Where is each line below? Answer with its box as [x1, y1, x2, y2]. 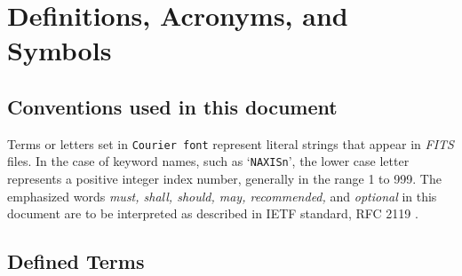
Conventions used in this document [7, 92, 338, 120]
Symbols [7, 32, 112, 68]
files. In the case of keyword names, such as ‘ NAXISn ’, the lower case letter [7, 152, 410, 170]
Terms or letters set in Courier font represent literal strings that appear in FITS [7, 134, 454, 153]
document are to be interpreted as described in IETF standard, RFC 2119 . [7, 204, 418, 223]
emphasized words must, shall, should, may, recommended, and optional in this [7, 186, 437, 205]
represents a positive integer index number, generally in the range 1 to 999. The [7, 170, 442, 188]
